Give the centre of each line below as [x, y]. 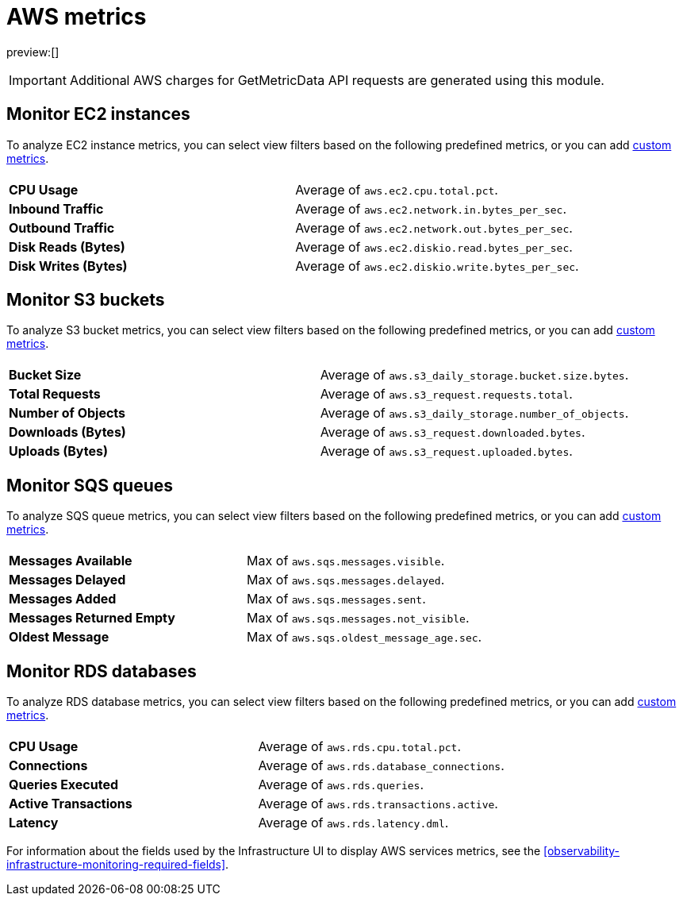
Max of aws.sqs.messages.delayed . [346, 580]
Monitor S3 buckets [86, 300]
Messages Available [71, 561]
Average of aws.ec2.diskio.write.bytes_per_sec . [437, 266]
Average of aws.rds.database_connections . [381, 766]
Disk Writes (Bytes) [68, 266]
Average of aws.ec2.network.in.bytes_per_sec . [431, 208]
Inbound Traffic [56, 208]
